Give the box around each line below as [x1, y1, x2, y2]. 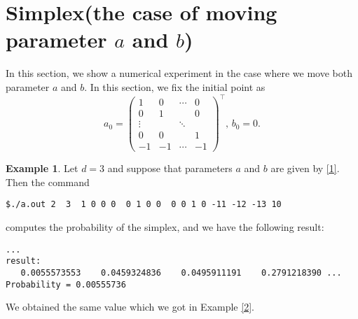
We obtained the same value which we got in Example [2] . [6, 299, 254, 314]
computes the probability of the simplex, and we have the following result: [6, 220, 324, 234]
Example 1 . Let [6, 161, 78, 176]
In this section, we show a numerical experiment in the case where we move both [6, 66, 352, 80]
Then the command [6, 174, 90, 189]
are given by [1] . [270, 161, 340, 176]
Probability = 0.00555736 [6, 279, 126, 290]
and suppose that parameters [107, 161, 233, 176]
